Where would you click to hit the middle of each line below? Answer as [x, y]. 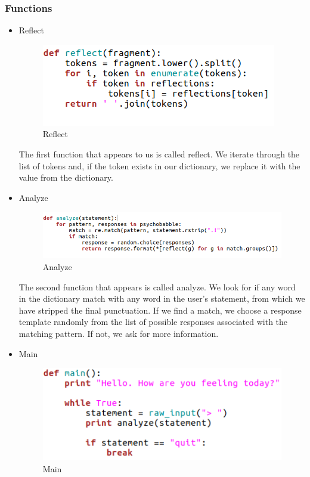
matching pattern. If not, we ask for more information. [119, 333]
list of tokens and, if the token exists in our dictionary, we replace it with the [159, 165]
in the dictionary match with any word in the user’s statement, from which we [162, 298]
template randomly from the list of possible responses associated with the [153, 322]
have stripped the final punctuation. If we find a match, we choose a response [160, 310]
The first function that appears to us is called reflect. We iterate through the [159, 154]
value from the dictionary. [66, 177]
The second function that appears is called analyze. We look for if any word [157, 286]
